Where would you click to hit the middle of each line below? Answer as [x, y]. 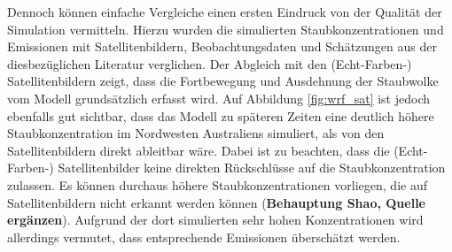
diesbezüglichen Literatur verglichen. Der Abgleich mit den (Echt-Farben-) [210, 63]
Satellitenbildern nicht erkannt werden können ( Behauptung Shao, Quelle [216, 202]
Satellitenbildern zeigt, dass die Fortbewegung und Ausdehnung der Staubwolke [223, 81]
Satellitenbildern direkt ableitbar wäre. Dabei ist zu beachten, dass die [199, 150]
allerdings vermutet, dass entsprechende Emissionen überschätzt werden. [204, 237]
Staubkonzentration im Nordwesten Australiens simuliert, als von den [196, 133]
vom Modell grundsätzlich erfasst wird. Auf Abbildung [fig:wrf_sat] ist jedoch [219, 98]
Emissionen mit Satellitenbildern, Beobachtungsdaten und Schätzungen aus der [222, 46]
